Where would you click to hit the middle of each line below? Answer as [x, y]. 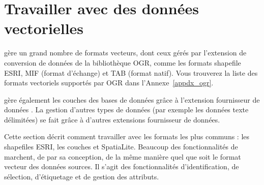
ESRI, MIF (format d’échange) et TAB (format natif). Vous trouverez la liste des [131, 72]
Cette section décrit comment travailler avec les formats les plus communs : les [127, 136]
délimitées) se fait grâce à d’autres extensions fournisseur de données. [112, 119]
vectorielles [44, 28]
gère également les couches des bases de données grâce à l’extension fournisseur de [132, 99]
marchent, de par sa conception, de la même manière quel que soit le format [123, 156]
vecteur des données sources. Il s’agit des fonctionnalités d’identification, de [122, 166]
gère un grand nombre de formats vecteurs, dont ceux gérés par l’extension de [125, 53]
